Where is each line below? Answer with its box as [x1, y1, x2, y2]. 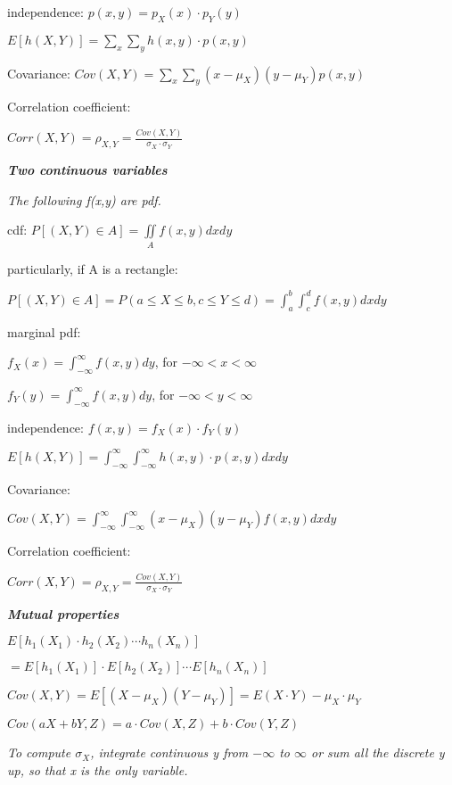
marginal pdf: [7, 322, 81, 341]
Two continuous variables [7, 161, 168, 179]
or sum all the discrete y [311, 743, 445, 762]
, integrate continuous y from [90, 743, 249, 762]
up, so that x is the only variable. [7, 760, 188, 779]
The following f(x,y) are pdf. [7, 190, 161, 209]
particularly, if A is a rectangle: [7, 259, 178, 277]
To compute [7, 743, 71, 762]
